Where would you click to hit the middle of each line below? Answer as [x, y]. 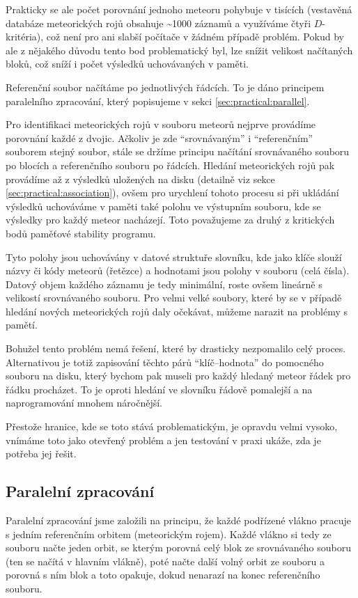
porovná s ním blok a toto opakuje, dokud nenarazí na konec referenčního [163, 575]
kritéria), [25, 37]
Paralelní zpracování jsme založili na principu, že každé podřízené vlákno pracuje [178, 520]
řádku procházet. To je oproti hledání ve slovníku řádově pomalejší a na [159, 389]
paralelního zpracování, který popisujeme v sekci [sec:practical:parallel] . [158, 101]
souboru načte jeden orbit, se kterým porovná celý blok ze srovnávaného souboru [179, 548]
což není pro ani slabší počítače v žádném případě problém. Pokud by [195, 37]
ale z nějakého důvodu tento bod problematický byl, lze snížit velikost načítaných [179, 50]
